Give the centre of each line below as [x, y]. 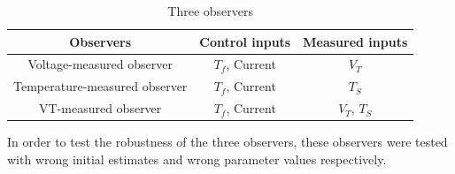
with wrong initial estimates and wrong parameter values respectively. [197, 159]
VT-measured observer [100, 108]
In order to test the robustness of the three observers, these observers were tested [227, 142]
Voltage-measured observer [100, 64]
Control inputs [245, 41]
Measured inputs [355, 41]
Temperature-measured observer [100, 86]
